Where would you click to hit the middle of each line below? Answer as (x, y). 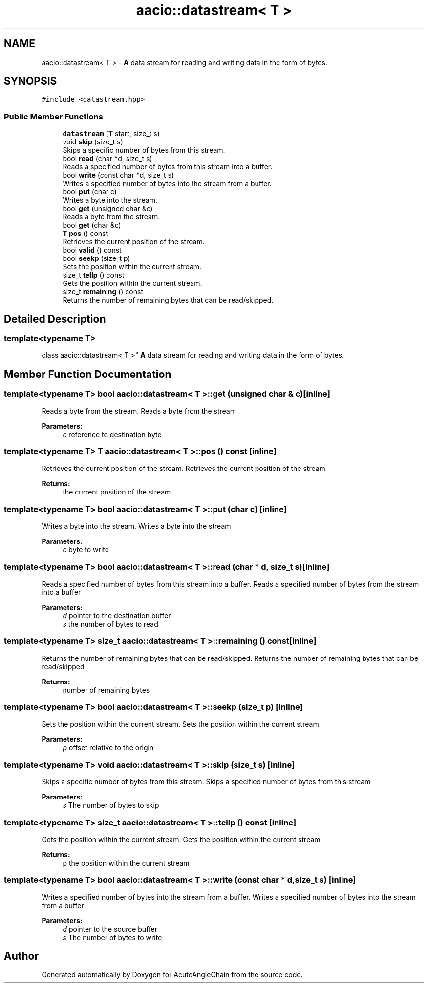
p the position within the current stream (126, 863)
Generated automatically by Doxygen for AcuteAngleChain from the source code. (172, 975)
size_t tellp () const (94, 275)
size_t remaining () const (103, 292)
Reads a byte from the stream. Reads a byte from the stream (139, 411)
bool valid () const (92, 250)
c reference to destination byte (112, 434)
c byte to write (86, 550)
